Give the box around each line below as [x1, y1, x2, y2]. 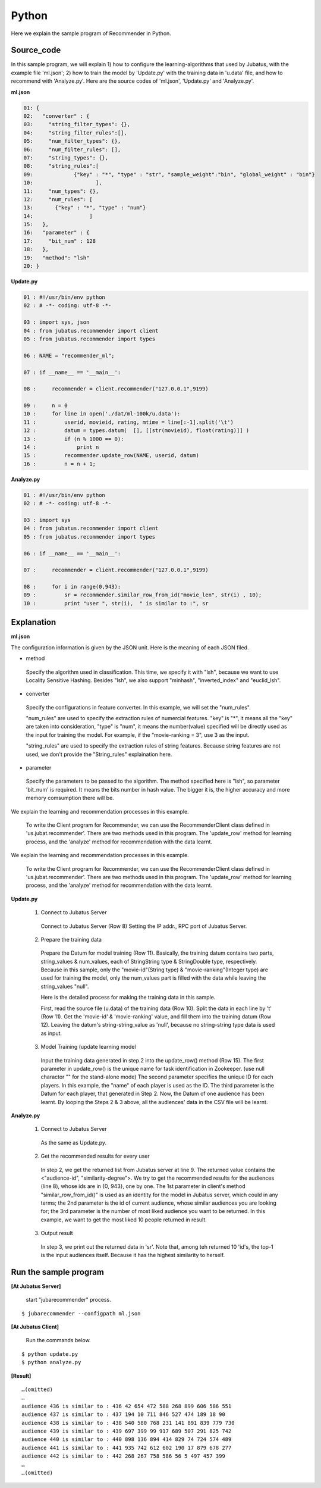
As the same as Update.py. [40, 1139, 107, 1146]
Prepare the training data [40, 936, 102, 943]
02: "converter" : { [23, 113, 90, 119]
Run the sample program [11, 1267, 104, 1277]
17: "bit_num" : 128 [23, 237, 96, 244]
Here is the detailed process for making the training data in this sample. [40, 994, 216, 1001]
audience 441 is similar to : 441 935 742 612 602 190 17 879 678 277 [21, 1444, 232, 1451]
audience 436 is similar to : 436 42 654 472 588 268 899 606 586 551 [21, 1402, 232, 1409]
